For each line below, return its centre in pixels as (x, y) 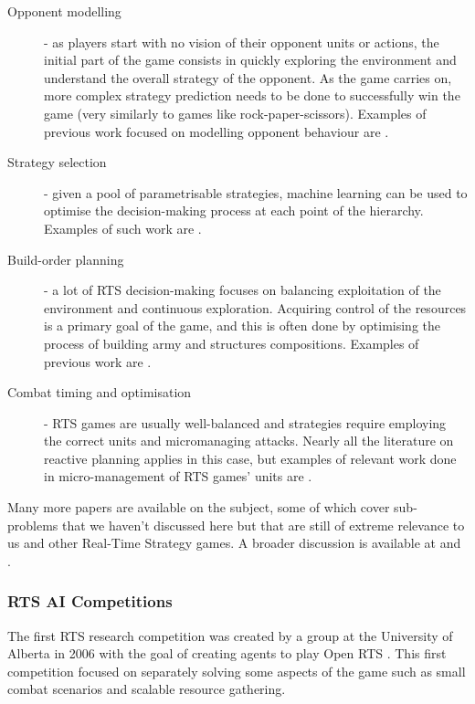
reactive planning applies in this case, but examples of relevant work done (250, 458)
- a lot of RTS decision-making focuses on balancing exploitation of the (243, 290)
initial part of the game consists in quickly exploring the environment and (250, 60)
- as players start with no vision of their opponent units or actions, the (242, 42)
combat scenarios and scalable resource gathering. (147, 689)
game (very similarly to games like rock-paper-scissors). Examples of (235, 113)
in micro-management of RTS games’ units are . (178, 476)
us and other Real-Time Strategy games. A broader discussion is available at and (234, 543)
